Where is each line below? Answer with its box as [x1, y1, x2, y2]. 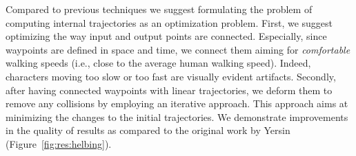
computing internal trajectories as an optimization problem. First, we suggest [6, 15, 333, 30]
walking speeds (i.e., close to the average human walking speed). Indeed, [6, 56, 311, 70]
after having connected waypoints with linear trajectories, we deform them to [6, 82, 333, 97]
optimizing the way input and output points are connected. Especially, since [6, 29, 327, 43]
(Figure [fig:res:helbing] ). [6, 136, 112, 151]
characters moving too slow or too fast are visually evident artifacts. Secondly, [6, 69, 336, 83]
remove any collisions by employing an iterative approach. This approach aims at [6, 96, 348, 111]
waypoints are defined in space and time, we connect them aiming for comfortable [6, 42, 350, 56]
